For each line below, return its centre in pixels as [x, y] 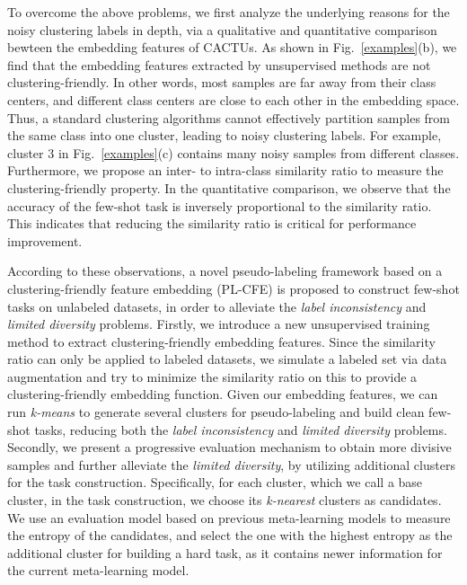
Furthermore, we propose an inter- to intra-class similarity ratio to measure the [225, 170]
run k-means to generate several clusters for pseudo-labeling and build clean [216, 412]
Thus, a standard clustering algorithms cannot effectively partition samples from [229, 117]
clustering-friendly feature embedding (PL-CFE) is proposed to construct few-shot [233, 288]
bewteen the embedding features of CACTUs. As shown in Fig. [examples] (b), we [232, 47]
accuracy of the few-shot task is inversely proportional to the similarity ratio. [220, 205]
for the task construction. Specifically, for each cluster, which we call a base [215, 482]
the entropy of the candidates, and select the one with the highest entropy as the [230, 535]
